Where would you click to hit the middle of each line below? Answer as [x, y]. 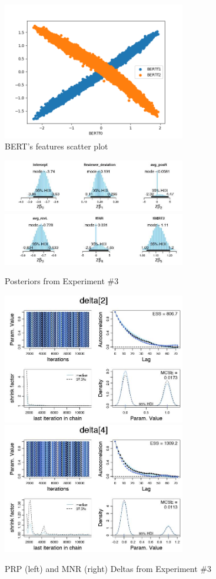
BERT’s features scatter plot [57, 146]
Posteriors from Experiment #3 [62, 281]
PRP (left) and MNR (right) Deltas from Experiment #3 [108, 568]
